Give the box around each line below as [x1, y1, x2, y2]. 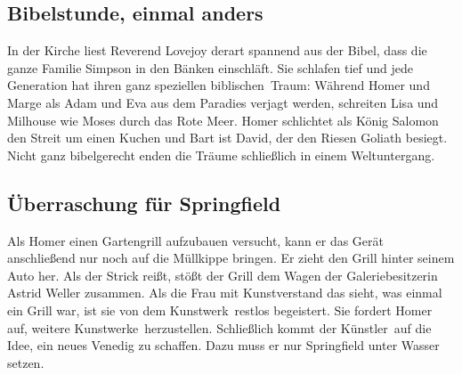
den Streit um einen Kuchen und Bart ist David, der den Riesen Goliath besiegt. [7, 128, 448, 147]
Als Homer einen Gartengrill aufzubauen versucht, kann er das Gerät [7, 231, 385, 249]
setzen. [7, 353, 45, 371]
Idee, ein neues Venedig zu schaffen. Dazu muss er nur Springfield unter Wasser [7, 336, 440, 355]
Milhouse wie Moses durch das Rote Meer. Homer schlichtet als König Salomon [7, 110, 439, 129]
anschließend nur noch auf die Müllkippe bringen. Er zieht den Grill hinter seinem [7, 249, 455, 267]
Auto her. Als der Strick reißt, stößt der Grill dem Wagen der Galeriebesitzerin [7, 265, 438, 284]
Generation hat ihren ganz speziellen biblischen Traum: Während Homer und [7, 76, 430, 94]
